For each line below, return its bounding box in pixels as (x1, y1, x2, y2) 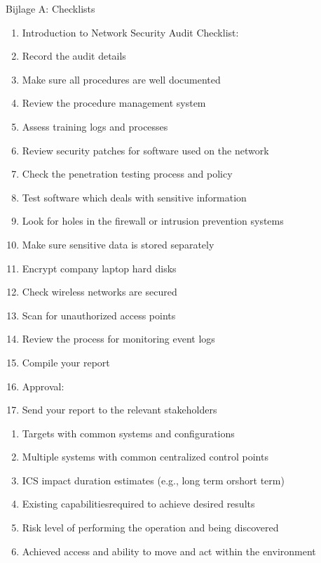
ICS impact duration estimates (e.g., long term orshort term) (22, 472, 285, 487)
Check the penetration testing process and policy (22, 166, 233, 181)
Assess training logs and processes (22, 119, 168, 133)
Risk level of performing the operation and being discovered (22, 520, 279, 535)
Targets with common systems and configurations (22, 425, 235, 440)
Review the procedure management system (22, 95, 206, 110)
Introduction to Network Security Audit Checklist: (22, 25, 239, 39)
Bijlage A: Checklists (6, 1, 95, 15)
